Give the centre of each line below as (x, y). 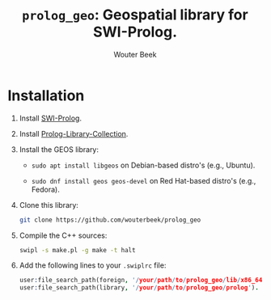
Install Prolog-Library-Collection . (74, 133)
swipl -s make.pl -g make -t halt (77, 250)
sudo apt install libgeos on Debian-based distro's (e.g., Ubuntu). (143, 165)
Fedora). (45, 189)
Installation (46, 95)
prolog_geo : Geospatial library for (135, 15)
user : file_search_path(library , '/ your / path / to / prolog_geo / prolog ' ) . (139, 288)
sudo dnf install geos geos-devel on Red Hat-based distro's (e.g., (144, 180)
